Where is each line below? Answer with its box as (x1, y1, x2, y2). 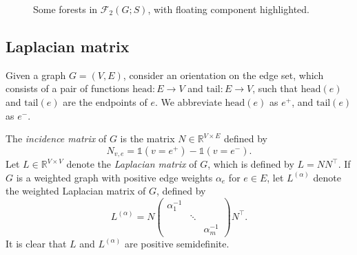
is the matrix (120, 131, 175, 146)
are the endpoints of (63, 94, 147, 109)
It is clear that (6, 236, 67, 250)
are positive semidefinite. (124, 236, 229, 250)
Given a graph (6, 67, 66, 82)
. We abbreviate (154, 94, 222, 109)
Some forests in (33, 2, 98, 16)
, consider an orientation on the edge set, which (123, 67, 324, 82)
